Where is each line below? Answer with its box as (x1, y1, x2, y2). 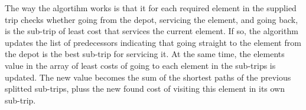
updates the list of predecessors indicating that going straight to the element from (5, 36, 301, 48)
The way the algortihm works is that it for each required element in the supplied (5, 2, 297, 14)
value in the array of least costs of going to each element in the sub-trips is (5, 59, 276, 71)
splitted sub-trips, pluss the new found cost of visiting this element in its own (5, 82, 285, 95)
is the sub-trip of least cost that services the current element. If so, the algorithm (5, 25, 298, 37)
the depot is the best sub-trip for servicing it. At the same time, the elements (5, 48, 285, 60)
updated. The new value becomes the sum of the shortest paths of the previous (5, 71, 291, 83)
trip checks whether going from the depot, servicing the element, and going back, (5, 13, 298, 25)
